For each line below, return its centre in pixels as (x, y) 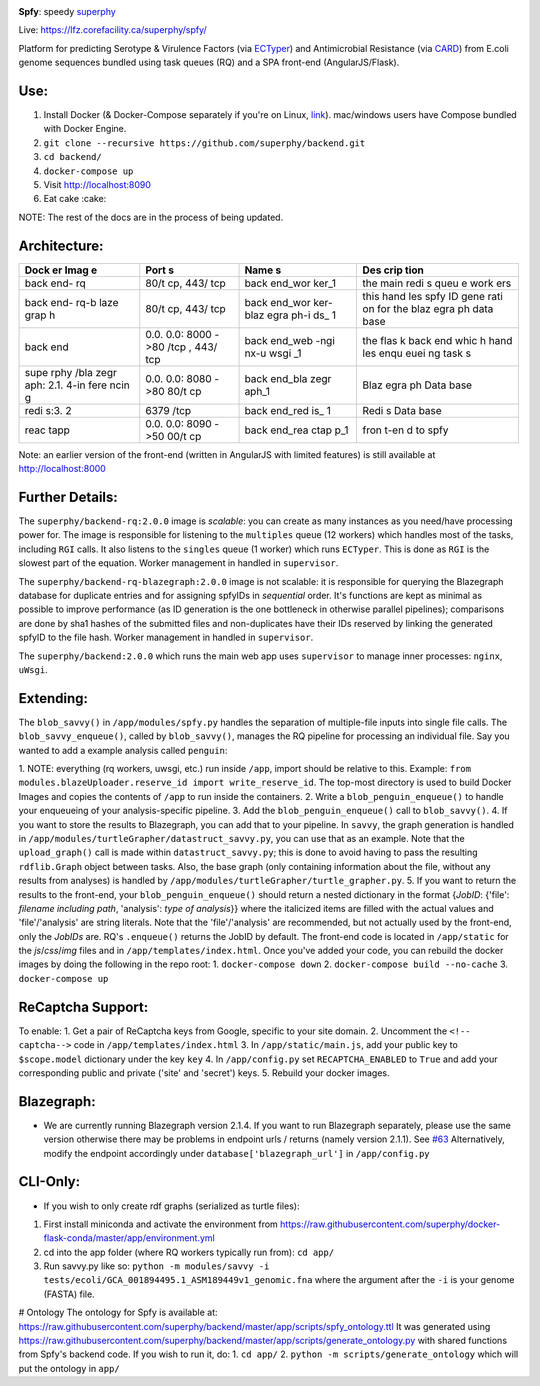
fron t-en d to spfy (405, 430)
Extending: (53, 698)
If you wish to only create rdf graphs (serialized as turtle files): (171, 1206)
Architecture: (61, 245)
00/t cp (184, 436)
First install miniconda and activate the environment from (161, 1224)
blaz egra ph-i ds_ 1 (290, 315)
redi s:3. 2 (48, 410)
